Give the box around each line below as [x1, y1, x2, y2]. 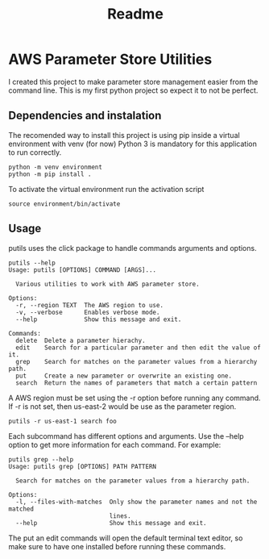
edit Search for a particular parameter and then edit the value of [15, 344, 262, 352]
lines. [109, 511, 131, 520]
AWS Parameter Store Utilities [8, 50, 213, 69]
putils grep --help [8, 455, 74, 464]
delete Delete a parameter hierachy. [15, 336, 147, 344]
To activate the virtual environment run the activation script [8, 184, 205, 194]
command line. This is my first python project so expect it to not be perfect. [8, 86, 259, 95]
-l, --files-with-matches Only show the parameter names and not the [15, 498, 258, 506]
